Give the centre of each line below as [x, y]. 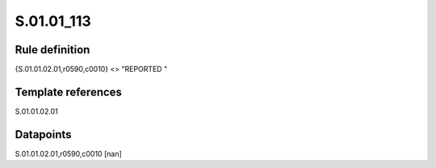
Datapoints [43, 134]
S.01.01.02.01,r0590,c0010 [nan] [69, 153]
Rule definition [52, 50]
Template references [69, 92]
